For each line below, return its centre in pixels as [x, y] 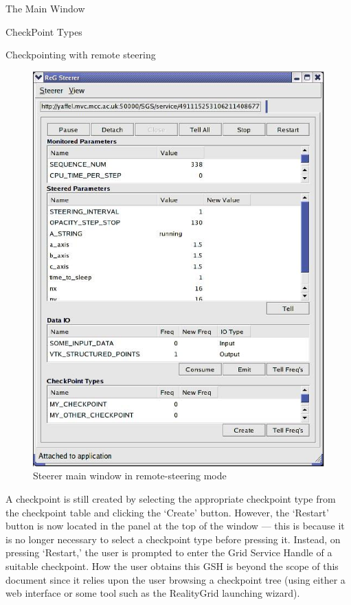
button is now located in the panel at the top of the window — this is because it [175, 526]
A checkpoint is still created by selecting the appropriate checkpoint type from [171, 499]
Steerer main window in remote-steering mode [130, 476]
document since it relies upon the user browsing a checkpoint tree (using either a [175, 579]
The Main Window [45, 8]
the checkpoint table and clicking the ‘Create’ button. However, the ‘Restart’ [167, 512]
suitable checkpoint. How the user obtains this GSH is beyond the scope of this [172, 566]
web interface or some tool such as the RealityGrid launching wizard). [153, 593]
